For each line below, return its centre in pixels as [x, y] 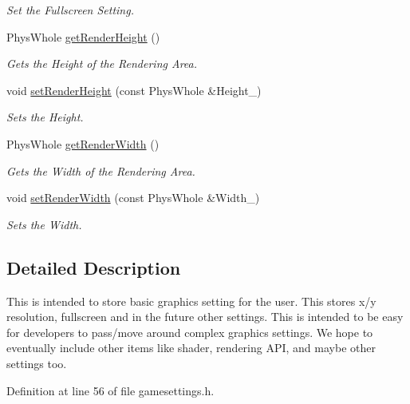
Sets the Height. [45, 117]
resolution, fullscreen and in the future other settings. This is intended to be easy [205, 317]
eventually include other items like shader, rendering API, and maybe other [191, 348]
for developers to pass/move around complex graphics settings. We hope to [190, 332]
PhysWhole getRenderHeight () [83, 36]
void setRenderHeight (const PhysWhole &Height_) [134, 90]
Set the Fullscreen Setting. [70, 10]
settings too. [37, 363]
